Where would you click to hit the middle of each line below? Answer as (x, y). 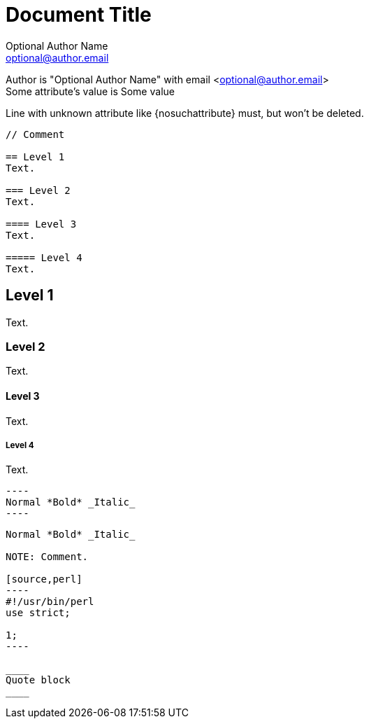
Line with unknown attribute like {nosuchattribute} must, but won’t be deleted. (185, 113)
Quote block (38, 680)
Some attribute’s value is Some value (90, 91)
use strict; (38, 613)
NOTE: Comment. (47, 557)
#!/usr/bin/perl (50, 602)
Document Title (79, 15)
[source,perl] (44, 579)
